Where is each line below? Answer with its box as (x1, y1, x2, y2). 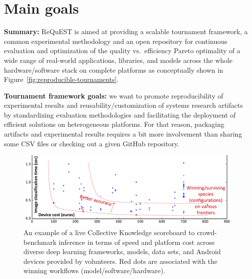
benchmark (23, 237, 57, 247)
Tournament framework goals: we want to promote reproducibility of (4, 90, 224, 100)
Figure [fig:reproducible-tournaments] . (4, 74, 119, 84)
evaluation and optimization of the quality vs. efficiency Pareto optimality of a (4, 45, 240, 56)
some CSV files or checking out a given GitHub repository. (4, 138, 180, 148)
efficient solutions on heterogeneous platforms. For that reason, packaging (4, 119, 225, 129)
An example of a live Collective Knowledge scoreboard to (23, 227, 195, 237)
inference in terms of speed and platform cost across (58, 237, 215, 247)
